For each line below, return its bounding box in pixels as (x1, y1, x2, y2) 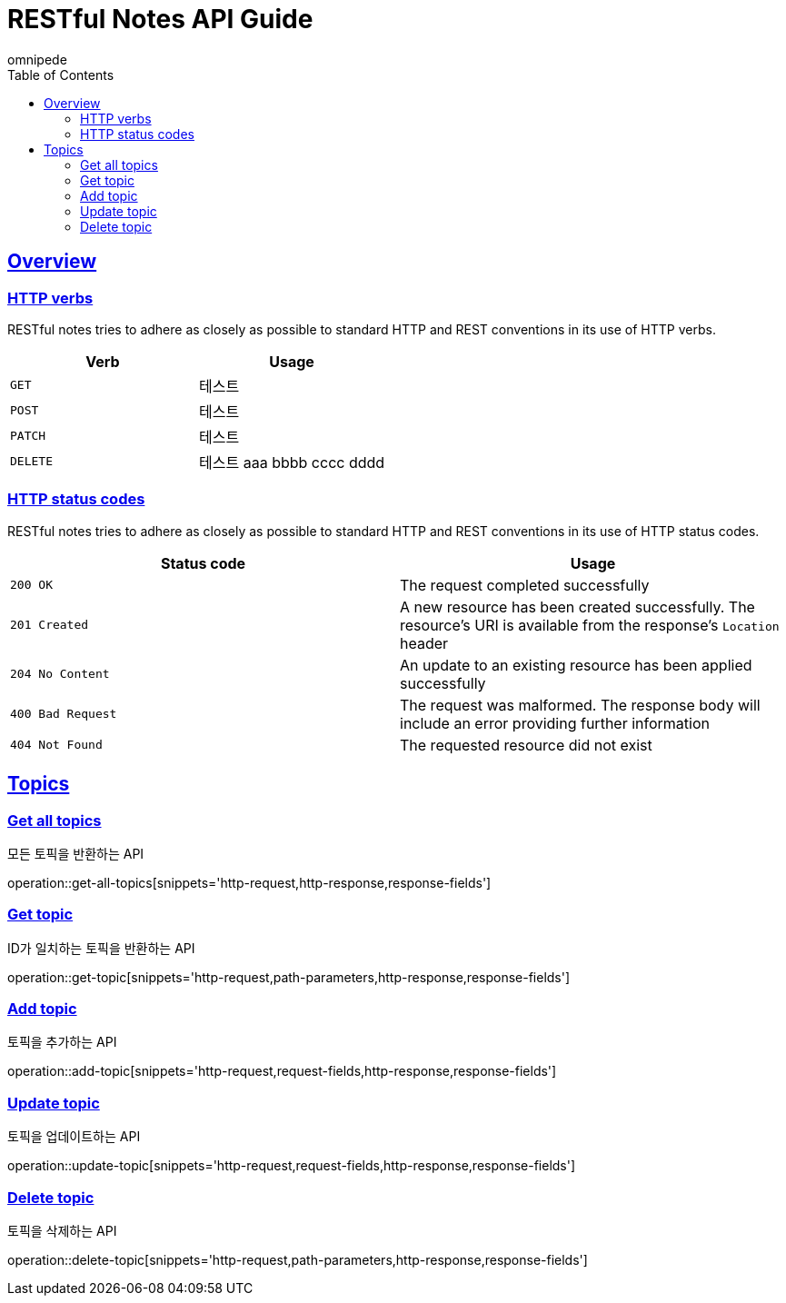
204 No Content (10, 667, 110, 681)
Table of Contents (7, 66, 114, 83)
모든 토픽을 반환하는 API (7, 845, 144, 861)
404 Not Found (10, 738, 103, 752)
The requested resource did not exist (400, 735, 652, 754)
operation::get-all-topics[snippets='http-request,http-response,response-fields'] (7, 874, 492, 890)
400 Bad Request (10, 707, 117, 721)
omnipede (7, 51, 67, 67)
